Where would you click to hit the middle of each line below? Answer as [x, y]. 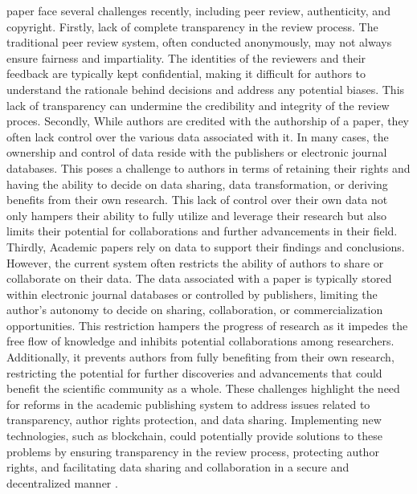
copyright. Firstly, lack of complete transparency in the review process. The [192, 26]
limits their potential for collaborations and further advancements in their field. [202, 231]
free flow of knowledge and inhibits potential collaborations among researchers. [200, 341]
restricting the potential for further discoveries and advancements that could [194, 372]
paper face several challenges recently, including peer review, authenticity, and [198, 10]
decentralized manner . [62, 482]
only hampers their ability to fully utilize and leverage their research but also [196, 215]
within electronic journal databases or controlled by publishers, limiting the [192, 294]
